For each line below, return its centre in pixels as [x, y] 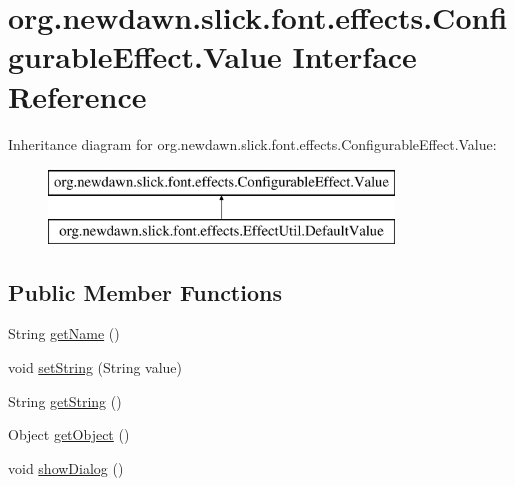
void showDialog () [66, 467]
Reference [77, 95]
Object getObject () [69, 434]
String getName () [64, 333]
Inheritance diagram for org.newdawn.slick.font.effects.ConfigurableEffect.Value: [252, 143]
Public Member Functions [145, 291]
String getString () [65, 400]
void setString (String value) [95, 367]
